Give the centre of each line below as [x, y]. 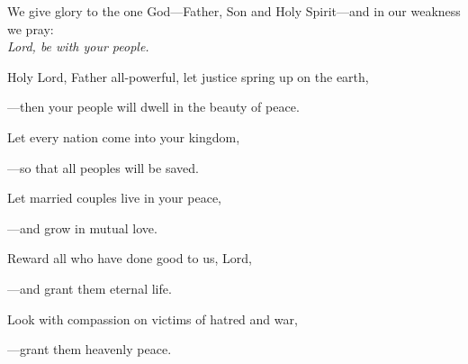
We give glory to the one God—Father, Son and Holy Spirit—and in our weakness [234, 11]
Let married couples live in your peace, [114, 198]
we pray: [31, 28]
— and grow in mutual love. [82, 227]
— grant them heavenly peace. [90, 349]
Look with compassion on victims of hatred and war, [153, 318]
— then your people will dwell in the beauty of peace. [153, 107]
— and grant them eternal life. [90, 288]
